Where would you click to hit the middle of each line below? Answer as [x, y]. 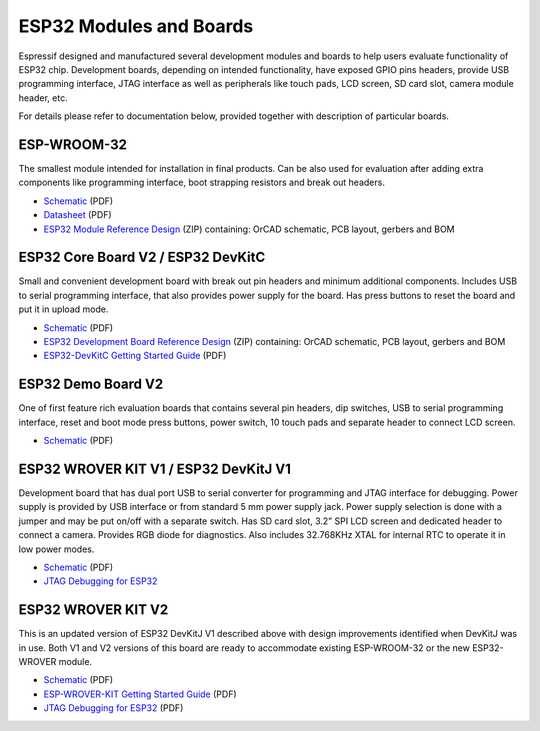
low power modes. [56, 549]
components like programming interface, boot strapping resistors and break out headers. [201, 182]
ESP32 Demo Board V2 [91, 384]
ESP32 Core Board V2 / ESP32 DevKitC [142, 257]
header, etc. [43, 97]
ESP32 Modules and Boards [136, 26]
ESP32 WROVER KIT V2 [93, 610]
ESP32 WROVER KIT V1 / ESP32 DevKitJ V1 [155, 468]
